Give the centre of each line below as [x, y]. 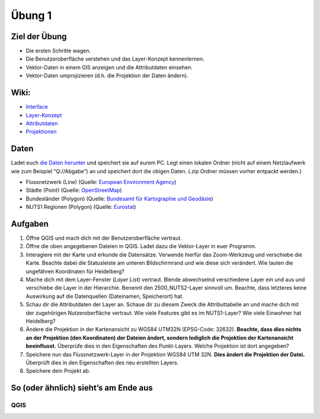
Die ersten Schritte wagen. [58, 51]
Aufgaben [30, 223]
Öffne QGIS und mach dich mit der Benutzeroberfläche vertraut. [104, 238]
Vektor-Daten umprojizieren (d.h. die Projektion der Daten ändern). [107, 76]
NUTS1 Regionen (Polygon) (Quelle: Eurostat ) [81, 207]
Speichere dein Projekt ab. [58, 371]
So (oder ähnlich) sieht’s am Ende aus [82, 388]
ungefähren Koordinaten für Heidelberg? [75, 271]
